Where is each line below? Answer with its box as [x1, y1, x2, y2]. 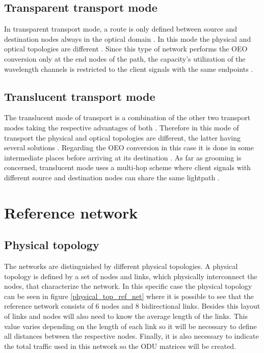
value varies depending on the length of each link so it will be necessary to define [4, 320, 257, 331]
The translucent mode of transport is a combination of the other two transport [4, 112, 251, 123]
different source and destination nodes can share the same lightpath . [4, 172, 220, 182]
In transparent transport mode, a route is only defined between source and [4, 23, 237, 34]
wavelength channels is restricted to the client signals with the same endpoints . [4, 63, 253, 74]
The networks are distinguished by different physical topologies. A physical [4, 261, 238, 271]
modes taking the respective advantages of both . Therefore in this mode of [4, 122, 239, 132]
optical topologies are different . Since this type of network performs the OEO [4, 43, 248, 54]
